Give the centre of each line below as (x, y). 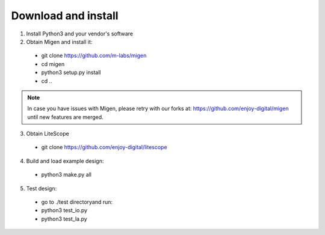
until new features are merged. (65, 117)
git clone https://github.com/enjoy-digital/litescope (104, 147)
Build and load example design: (65, 161)
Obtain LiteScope (48, 134)
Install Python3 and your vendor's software (80, 34)
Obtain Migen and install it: (59, 41)
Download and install (65, 16)
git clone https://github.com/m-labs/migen (94, 56)
